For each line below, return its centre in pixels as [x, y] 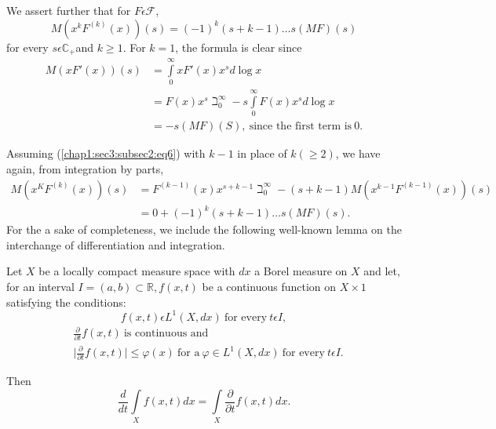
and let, [382, 271]
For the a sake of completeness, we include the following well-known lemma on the [204, 229]
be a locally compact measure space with [137, 271]
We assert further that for [69, 10]
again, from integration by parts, [85, 168]
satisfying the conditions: [66, 302]
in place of [262, 153]
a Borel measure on [301, 271]
